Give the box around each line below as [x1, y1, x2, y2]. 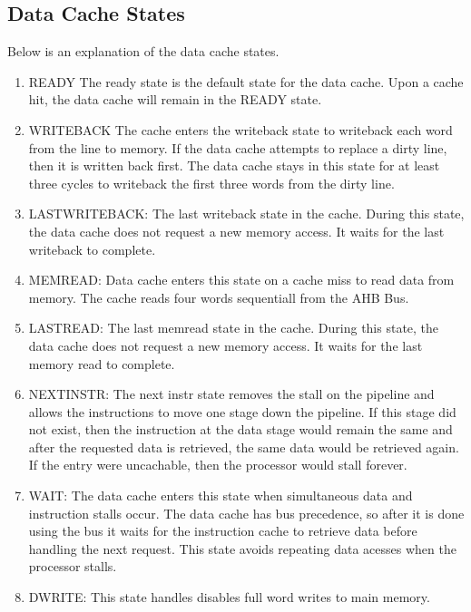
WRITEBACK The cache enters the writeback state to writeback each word [28, 120, 453, 139]
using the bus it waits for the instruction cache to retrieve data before [28, 521, 417, 540]
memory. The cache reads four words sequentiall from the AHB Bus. [28, 287, 409, 306]
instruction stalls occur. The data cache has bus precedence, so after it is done [28, 503, 465, 522]
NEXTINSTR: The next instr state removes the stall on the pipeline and [28, 384, 435, 403]
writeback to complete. [28, 239, 156, 258]
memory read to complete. [28, 354, 175, 373]
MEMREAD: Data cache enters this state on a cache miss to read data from [28, 270, 455, 289]
